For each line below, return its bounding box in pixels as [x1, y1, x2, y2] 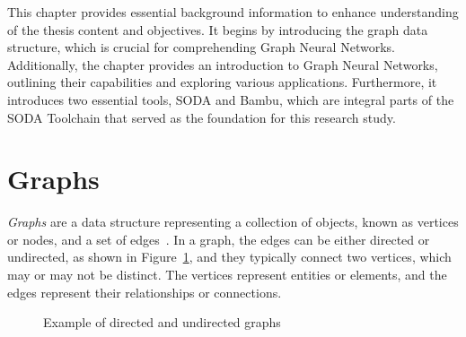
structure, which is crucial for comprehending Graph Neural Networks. [7, 38, 395, 56]
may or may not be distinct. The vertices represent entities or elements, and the [7, 265, 447, 284]
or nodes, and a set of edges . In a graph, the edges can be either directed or [7, 229, 430, 248]
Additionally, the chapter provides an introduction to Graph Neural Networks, [7, 55, 438, 73]
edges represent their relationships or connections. [7, 282, 282, 301]
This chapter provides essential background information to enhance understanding [7, 3, 459, 21]
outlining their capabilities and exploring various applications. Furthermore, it [7, 73, 437, 91]
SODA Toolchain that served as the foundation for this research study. [7, 108, 396, 126]
